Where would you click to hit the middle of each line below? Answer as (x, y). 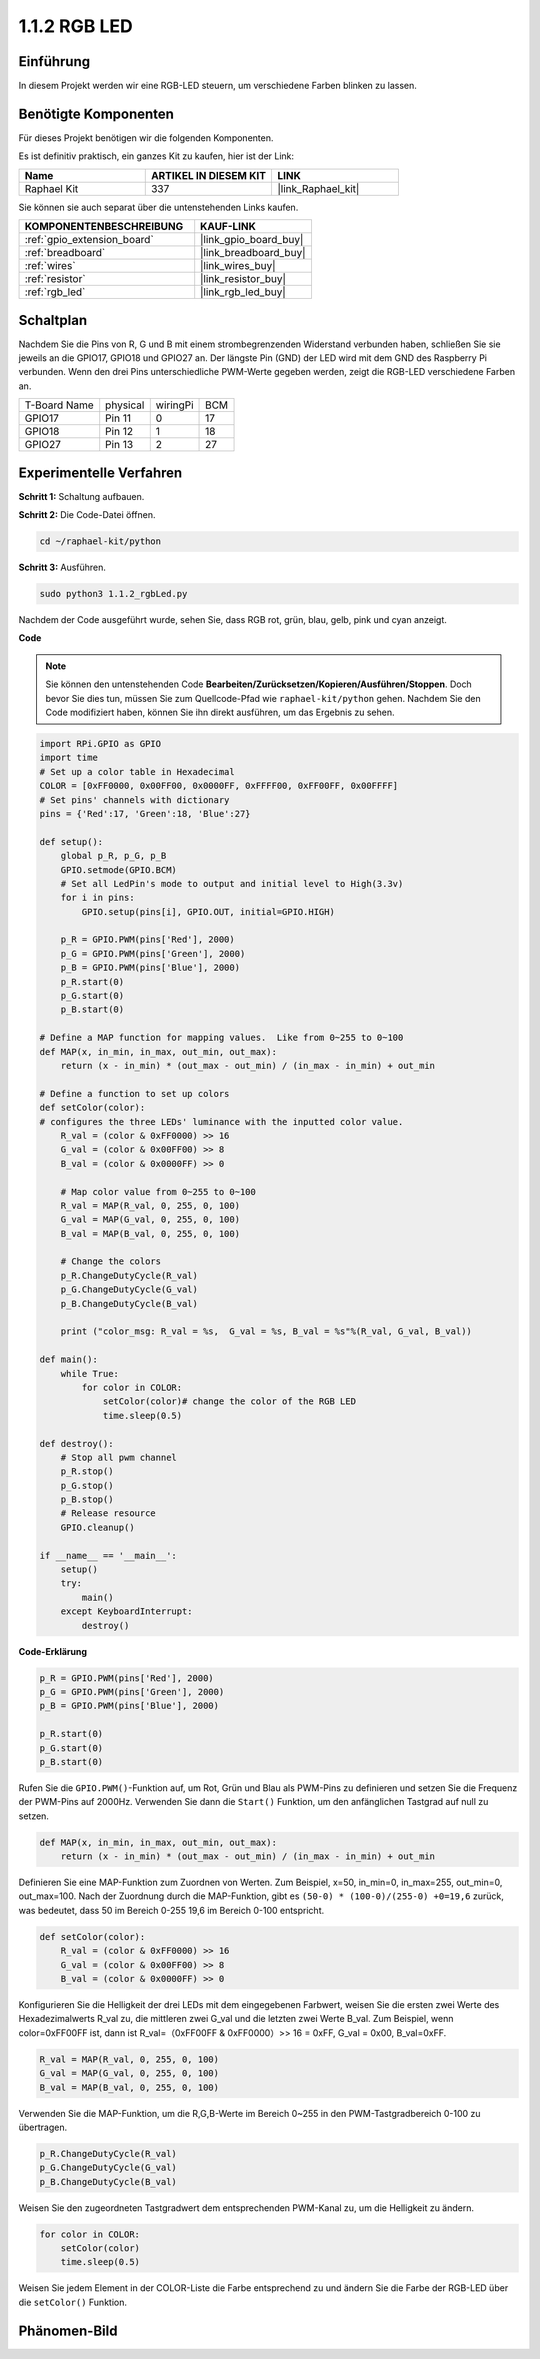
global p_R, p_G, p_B (113, 856)
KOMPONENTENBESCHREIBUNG (104, 227)
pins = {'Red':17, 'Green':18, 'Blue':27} (145, 813)
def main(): (69, 1359)
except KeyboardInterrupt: (127, 1611)
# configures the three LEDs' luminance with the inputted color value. (221, 1121)
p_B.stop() (87, 1499)
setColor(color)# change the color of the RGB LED (229, 1401)
